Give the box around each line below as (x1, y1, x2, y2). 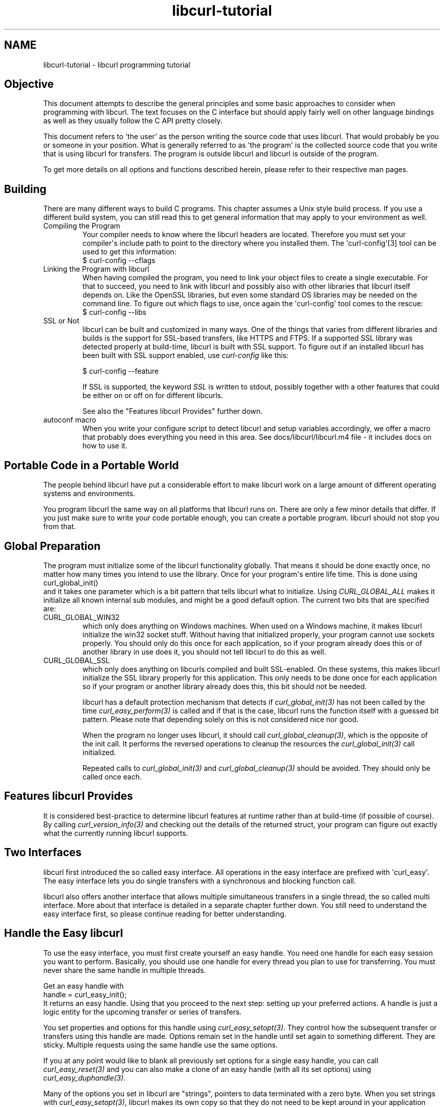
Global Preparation (4, 539, 101, 552)
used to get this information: (82, 247, 176, 256)
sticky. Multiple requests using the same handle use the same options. (43, 1040, 278, 1049)
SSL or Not (43, 316, 80, 325)
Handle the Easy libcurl (4, 927, 123, 940)
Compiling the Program (43, 221, 121, 231)
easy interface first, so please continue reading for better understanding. (43, 909, 286, 918)
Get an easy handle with (43, 981, 124, 990)
